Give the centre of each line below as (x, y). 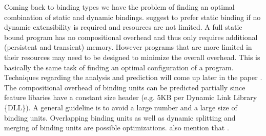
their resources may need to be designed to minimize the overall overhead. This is (132, 57)
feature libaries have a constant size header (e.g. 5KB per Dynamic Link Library (131, 97)
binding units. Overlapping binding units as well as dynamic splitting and (120, 117)
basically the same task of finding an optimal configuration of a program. (119, 67)
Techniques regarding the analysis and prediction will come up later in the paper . (133, 77)
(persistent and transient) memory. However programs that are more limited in (128, 47)
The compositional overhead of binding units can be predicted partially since (125, 87)
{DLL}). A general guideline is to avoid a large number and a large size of (121, 107)
